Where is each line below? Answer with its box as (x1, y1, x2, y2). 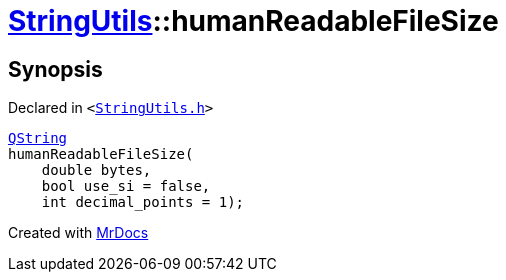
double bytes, (41, 162, 152, 179)
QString (8, 130, 68, 147)
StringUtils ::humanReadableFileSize (8, 4, 499, 38)
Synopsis (8, 56, 103, 82)
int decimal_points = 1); (41, 194, 245, 211)
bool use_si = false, (41, 178, 211, 195)
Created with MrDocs (8, 224, 149, 242)
